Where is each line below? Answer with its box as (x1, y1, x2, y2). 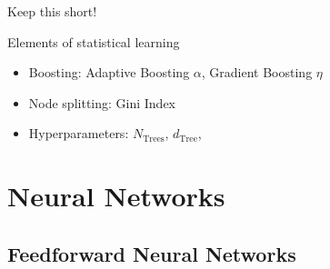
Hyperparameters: (28, 124, 129, 143)
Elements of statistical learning (7, 32, 180, 51)
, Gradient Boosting (201, 63, 313, 82)
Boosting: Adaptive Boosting (28, 63, 190, 82)
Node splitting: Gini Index (28, 93, 176, 112)
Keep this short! (7, 2, 97, 20)
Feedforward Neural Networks (7, 239, 296, 267)
